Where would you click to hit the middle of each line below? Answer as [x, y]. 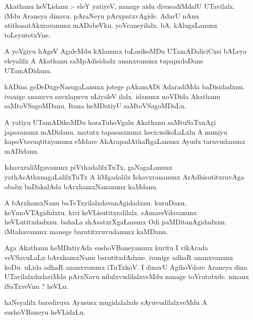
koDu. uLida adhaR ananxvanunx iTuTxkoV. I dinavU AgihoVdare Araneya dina [126, 267]
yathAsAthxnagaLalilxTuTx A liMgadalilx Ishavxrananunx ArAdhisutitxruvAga [124, 176]
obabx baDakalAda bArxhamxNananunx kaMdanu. [81, 186]
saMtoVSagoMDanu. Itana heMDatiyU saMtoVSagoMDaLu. [95, 106]
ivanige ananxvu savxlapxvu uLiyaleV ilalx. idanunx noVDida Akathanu [112, 96]
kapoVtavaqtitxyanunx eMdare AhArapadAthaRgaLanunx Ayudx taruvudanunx [125, 141]
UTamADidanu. [28, 70]
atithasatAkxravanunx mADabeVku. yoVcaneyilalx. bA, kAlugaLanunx [111, 25]
